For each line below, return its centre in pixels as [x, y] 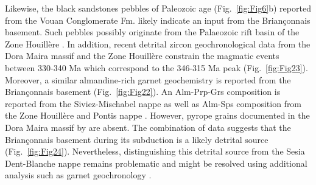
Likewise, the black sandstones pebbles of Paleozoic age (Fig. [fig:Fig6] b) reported [158, 8]
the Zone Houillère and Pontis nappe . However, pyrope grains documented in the [157, 115]
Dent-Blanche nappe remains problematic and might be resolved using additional [156, 163]
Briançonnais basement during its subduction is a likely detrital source [137, 139]
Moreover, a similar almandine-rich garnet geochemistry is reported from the [148, 79]
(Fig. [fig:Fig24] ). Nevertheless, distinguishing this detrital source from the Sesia [155, 151]
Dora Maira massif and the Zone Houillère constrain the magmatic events [142, 56]
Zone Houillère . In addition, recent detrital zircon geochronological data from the [158, 44]
